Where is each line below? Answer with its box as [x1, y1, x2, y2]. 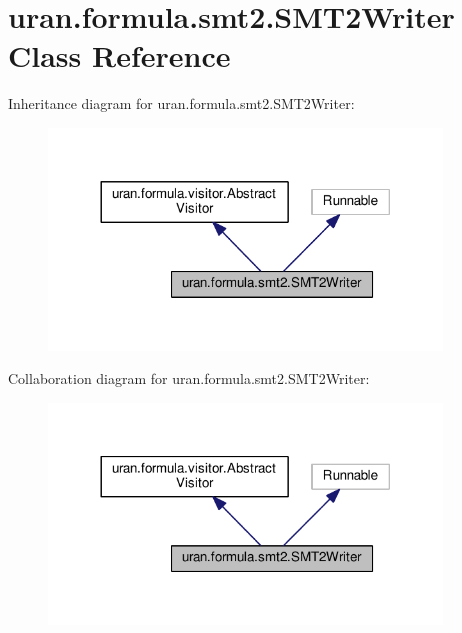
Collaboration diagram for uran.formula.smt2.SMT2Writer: [8, 368, 370, 389]
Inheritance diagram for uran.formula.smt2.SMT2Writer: [8, 93, 355, 114]
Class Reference [8, 35, 231, 76]
